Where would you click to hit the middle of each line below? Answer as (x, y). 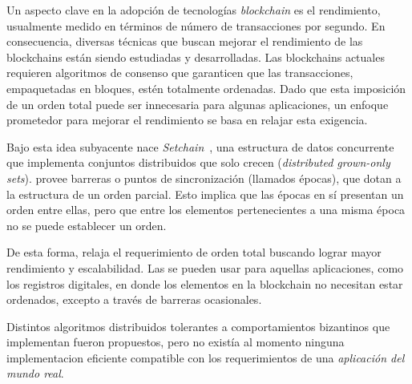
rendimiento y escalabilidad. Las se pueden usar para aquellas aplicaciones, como (205, 267)
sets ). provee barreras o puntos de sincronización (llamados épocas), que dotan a (204, 178)
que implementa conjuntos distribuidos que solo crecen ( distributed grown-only (198, 162)
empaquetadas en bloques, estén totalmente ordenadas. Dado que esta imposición (206, 88)
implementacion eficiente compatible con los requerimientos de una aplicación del (206, 357)
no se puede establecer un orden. (87, 225)
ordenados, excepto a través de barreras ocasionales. (134, 299)
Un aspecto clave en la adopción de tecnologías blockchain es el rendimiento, (194, 10)
